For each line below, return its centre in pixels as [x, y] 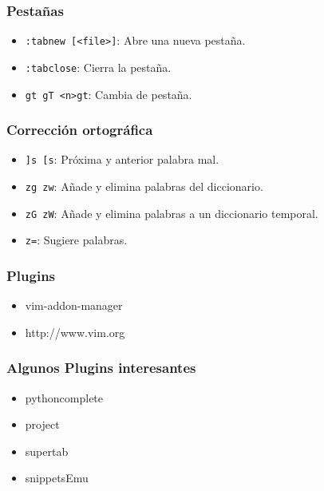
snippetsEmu [57, 478]
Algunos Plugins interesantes [101, 368]
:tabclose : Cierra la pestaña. [98, 67]
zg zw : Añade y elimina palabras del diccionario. [144, 186]
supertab [47, 451]
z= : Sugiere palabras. [76, 240]
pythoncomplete [64, 397]
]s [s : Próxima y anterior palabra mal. [122, 159]
